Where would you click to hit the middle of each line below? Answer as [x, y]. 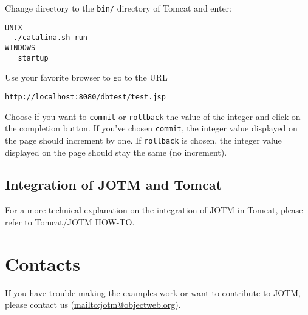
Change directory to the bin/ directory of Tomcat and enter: [118, 8]
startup [33, 58]
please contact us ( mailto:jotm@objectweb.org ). [93, 304]
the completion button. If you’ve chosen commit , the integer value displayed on [151, 128]
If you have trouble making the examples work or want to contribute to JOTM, [153, 292]
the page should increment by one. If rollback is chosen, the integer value [143, 140]
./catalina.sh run [51, 38]
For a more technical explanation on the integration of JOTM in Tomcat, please [154, 210]
